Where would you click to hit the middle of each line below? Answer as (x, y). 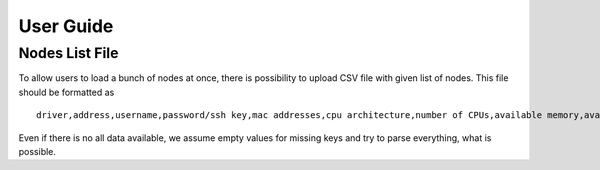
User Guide (66, 26)
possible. (37, 151)
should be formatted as (66, 92)
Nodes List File (68, 53)
